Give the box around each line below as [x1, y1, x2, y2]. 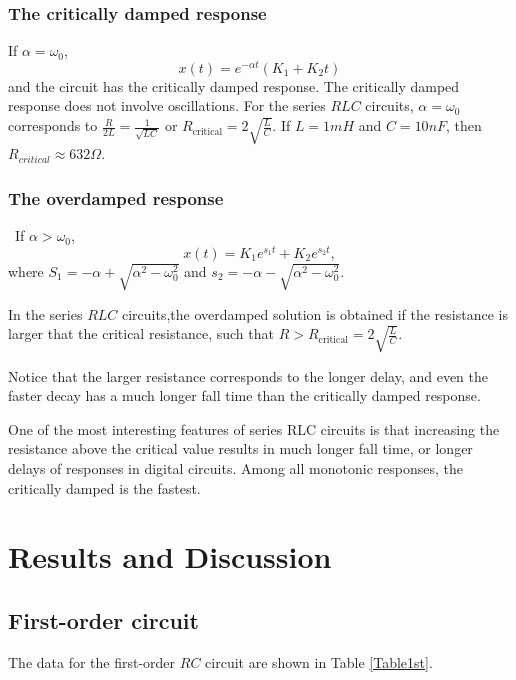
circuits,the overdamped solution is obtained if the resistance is [121, 303, 508, 324]
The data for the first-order [8, 651, 176, 672]
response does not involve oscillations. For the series [8, 95, 326, 116]
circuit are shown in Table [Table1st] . [205, 651, 433, 672]
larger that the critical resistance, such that [8, 323, 274, 344]
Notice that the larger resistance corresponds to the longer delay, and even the [8, 365, 489, 386]
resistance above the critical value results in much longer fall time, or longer [8, 438, 473, 459]
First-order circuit [8, 604, 199, 635]
